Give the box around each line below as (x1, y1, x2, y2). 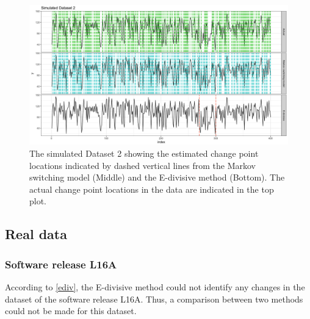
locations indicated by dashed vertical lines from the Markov (29, 159, 256, 171)
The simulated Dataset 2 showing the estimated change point (29, 146, 259, 159)
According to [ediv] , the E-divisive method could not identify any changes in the (5, 280, 305, 293)
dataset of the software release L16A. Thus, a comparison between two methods (5, 292, 303, 305)
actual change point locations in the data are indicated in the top (29, 182, 274, 195)
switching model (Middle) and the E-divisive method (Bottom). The (29, 171, 285, 184)
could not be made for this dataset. (5, 304, 137, 317)
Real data (5, 224, 67, 243)
